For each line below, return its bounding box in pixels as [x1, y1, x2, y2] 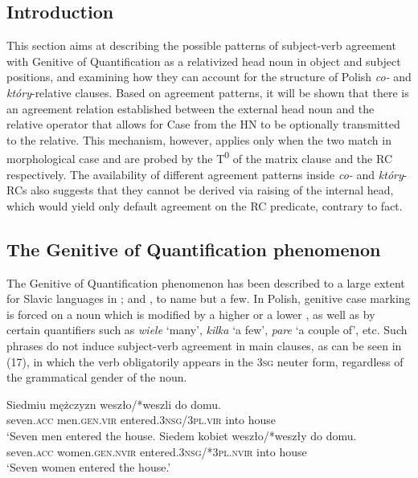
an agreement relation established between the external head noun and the [6, 100, 375, 116]
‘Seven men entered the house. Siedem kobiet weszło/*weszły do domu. [6, 427, 357, 443]
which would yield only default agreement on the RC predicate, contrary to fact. [6, 197, 403, 214]
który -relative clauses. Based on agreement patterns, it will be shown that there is [6, 84, 409, 100]
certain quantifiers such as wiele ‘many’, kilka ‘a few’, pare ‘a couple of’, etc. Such [6, 321, 408, 338]
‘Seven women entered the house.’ [6, 459, 171, 476]
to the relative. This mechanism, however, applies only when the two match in [6, 131, 391, 148]
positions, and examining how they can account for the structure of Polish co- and [6, 68, 412, 85]
